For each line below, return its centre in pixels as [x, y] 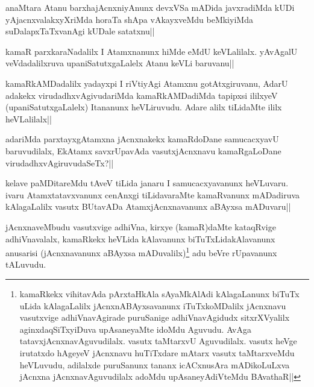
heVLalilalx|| [29, 118]
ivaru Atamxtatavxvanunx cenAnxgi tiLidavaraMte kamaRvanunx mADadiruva [153, 194]
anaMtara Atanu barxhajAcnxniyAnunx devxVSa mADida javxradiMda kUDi [150, 7]
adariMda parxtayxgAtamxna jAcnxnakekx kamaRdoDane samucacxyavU [142, 139]
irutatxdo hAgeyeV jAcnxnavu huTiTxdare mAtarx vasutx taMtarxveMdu [157, 352]
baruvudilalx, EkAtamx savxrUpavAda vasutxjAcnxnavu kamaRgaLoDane [143, 150]
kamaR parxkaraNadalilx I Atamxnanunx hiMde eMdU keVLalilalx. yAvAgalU [152, 51]
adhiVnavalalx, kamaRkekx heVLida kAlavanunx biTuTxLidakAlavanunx [140, 238]
